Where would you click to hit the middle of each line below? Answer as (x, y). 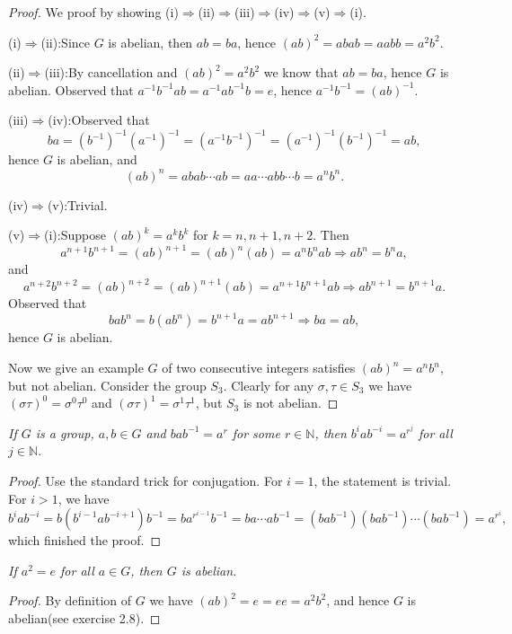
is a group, (65, 432)
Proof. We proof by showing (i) (93, 12)
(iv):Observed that (99, 120)
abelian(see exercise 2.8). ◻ (84, 617)
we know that (301, 72)
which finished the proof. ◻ (85, 540)
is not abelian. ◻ (291, 403)
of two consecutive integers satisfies (259, 368)
